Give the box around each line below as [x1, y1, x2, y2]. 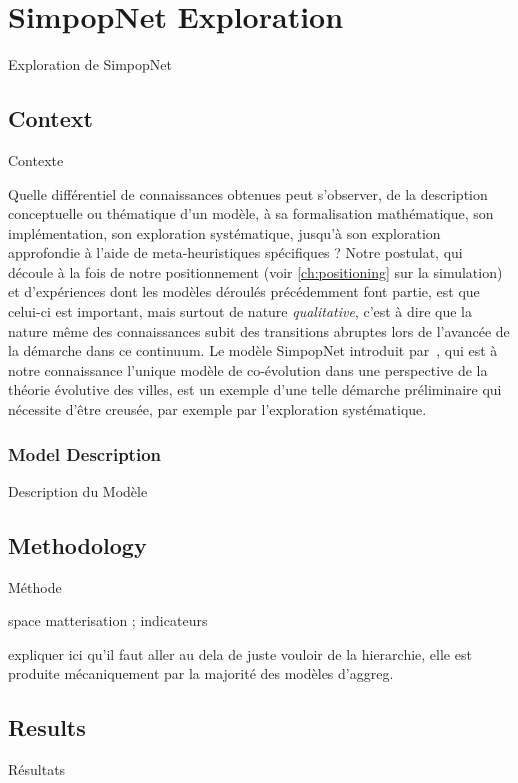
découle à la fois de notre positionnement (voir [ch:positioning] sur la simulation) [8, 261, 503, 282]
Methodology [8, 529, 147, 560]
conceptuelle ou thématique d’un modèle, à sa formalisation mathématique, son [8, 203, 494, 224]
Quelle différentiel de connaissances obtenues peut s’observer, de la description [8, 183, 488, 204]
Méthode [8, 576, 62, 597]
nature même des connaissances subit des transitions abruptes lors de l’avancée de [8, 320, 510, 341]
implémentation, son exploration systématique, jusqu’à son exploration [8, 222, 441, 243]
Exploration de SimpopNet [8, 54, 172, 75]
